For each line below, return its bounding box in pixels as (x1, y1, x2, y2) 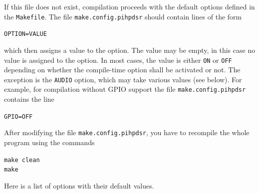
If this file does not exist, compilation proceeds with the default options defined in (4, 1, 255, 11)
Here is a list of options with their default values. (4, 180, 154, 191)
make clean (4, 156, 40, 164)
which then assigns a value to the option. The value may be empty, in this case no (4, 44, 256, 55)
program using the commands (4, 137, 95, 147)
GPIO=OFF (4, 113, 33, 120)
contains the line (4, 94, 54, 104)
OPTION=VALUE (4, 30, 47, 38)
